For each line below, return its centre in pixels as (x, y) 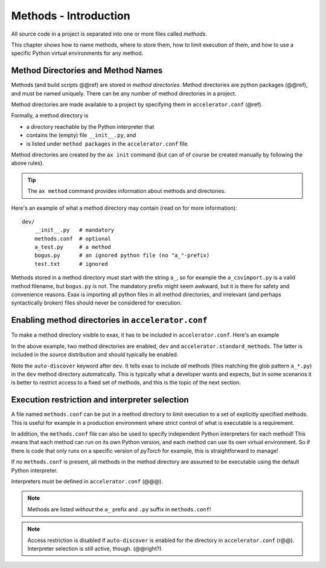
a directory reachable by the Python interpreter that (90, 126)
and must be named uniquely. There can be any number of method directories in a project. (124, 93)
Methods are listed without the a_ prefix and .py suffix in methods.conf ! (119, 509)
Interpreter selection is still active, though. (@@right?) (94, 548)
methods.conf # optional (73, 238)
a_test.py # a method (73, 247)
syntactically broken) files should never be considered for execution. (97, 303)
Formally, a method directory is (50, 115)
